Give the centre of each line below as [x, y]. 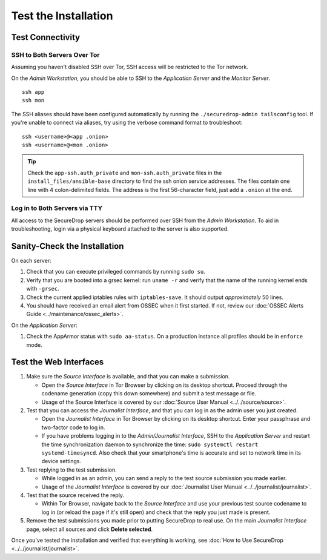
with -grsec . [43, 289]
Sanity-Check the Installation [68, 246]
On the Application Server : [45, 325]
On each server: [31, 261]
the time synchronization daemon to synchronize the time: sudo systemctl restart [150, 444]
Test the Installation [62, 16]
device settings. [61, 461]
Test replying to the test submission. [72, 470]
